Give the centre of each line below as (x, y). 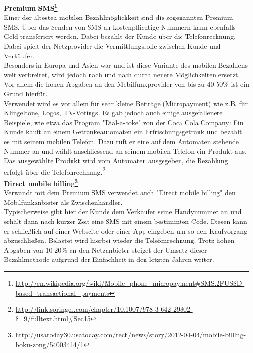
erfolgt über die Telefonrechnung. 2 (55, 171)
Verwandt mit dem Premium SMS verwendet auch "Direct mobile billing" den (120, 193)
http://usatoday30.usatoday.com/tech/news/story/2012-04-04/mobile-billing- (131, 335)
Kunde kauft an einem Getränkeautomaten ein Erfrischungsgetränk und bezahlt (123, 132)
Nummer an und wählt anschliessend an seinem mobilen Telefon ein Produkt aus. (125, 151)
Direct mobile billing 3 (41, 182)
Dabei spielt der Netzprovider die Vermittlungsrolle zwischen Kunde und (112, 46)
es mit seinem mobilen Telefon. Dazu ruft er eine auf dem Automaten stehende (122, 141)
